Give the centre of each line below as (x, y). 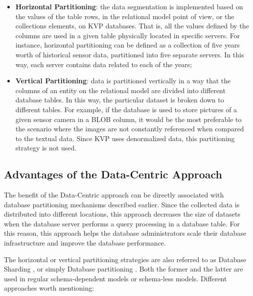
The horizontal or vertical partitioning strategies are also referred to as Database (125, 259)
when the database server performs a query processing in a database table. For (122, 223)
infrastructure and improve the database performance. (85, 243)
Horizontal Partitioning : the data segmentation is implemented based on (129, 6)
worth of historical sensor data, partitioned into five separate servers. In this (130, 54)
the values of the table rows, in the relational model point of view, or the (125, 16)
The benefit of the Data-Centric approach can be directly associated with (114, 195)
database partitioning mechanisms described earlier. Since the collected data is (122, 204)
